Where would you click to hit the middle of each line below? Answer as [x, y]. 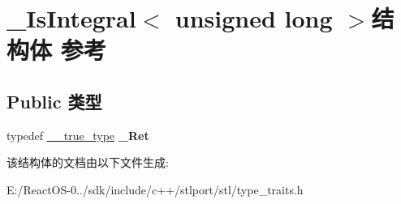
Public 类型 [54, 101]
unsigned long [254, 18]
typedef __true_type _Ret [78, 135]
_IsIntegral [71, 18]
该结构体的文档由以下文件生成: [88, 162]
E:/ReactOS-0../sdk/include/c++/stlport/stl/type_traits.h [155, 189]
